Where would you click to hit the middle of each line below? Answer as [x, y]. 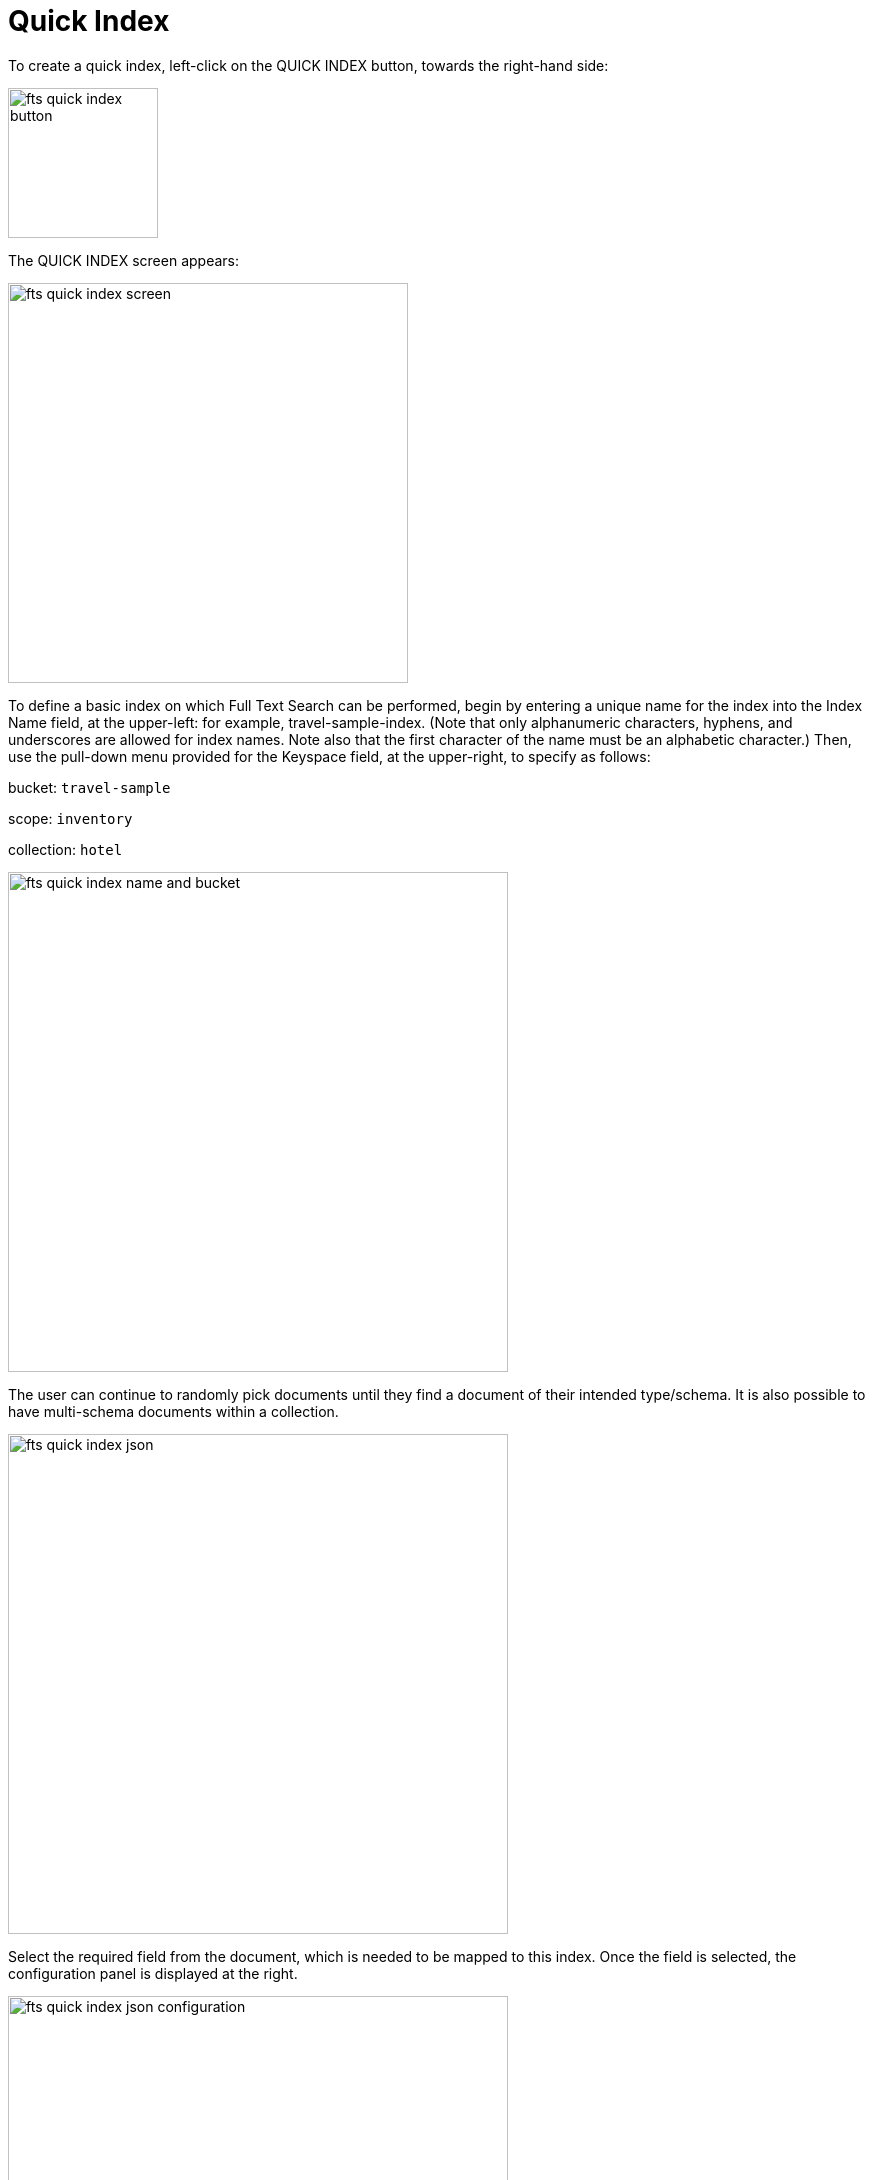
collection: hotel [65, 849]
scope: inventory [70, 818]
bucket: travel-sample [89, 787]
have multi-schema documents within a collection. [173, 1411]
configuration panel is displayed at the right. [153, 1973]
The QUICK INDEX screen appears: [123, 260]
